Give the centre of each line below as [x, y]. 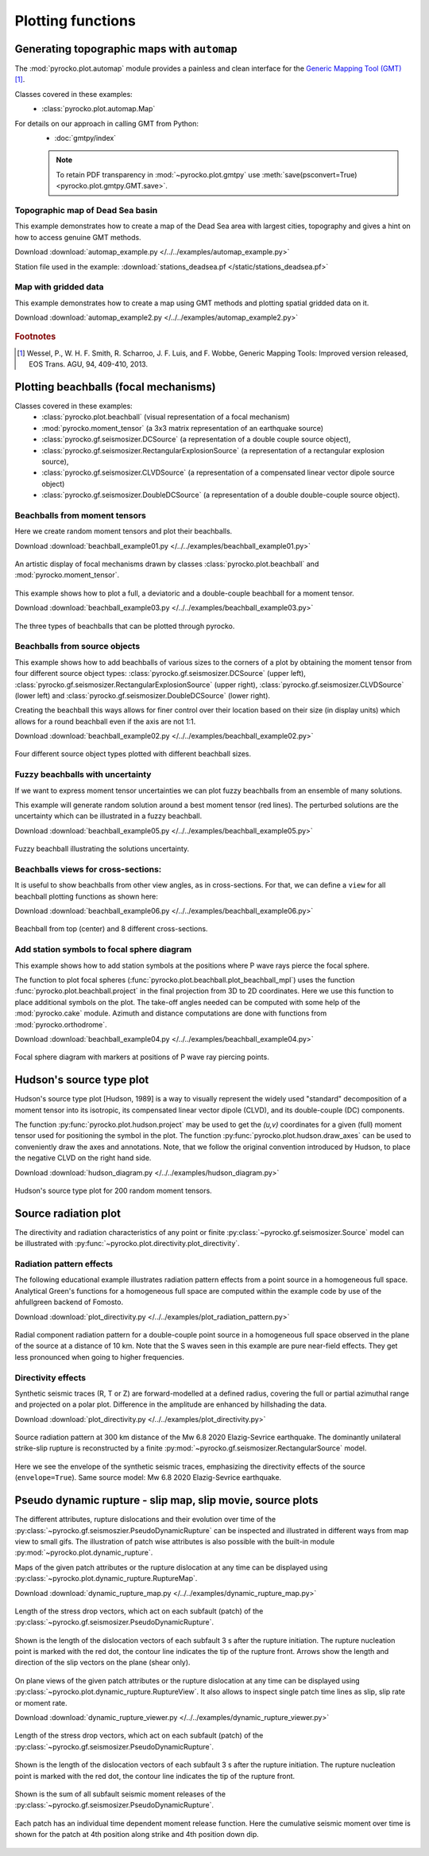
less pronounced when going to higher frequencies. [99, 1357]
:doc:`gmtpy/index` [85, 138]
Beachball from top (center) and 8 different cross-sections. [111, 929]
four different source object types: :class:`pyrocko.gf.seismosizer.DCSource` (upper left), [160, 674]
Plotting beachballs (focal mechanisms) [115, 387]
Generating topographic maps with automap [126, 49]
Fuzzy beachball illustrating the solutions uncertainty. [102, 849]
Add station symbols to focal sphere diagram [103, 949]
